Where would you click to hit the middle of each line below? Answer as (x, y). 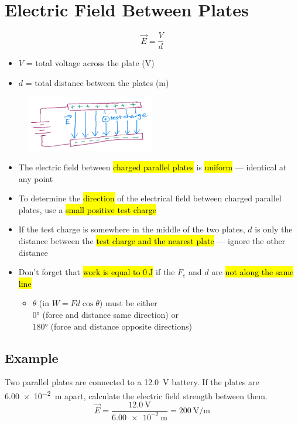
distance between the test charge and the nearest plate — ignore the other (152, 241)
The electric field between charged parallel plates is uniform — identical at (153, 167)
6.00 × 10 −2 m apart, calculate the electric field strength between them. (136, 395)
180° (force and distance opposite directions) (112, 326)
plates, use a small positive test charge (88, 209)
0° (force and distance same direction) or (105, 315)
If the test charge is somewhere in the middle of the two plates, (132, 229)
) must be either (128, 303)
